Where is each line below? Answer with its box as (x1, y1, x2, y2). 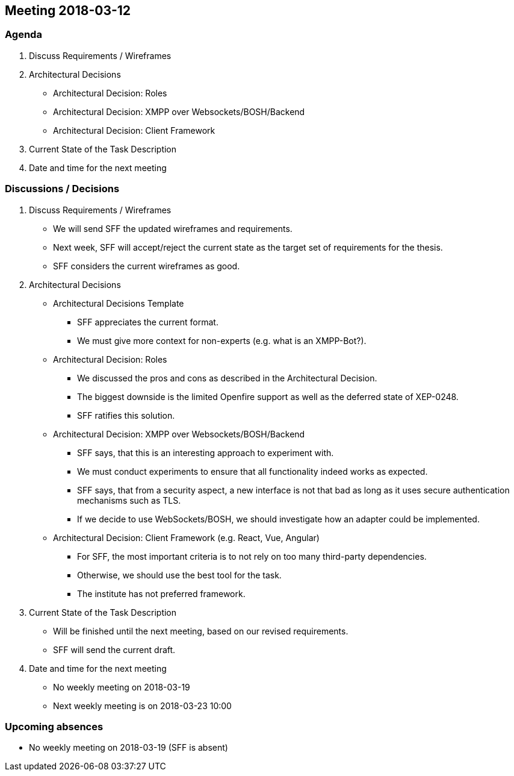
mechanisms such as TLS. (77, 495, 181, 505)
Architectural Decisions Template (53, 298, 184, 308)
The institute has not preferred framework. (77, 588, 246, 599)
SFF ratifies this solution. (77, 410, 175, 421)
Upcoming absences (5, 720, 104, 733)
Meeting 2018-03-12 (5, 3, 131, 18)
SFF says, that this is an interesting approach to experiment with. (77, 447, 334, 458)
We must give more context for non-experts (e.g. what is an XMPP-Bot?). (77, 335, 367, 346)
